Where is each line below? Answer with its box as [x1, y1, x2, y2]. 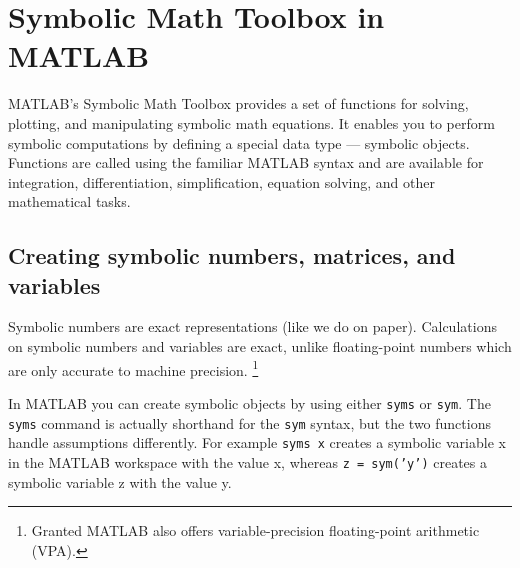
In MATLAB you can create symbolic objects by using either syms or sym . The [8, 392, 491, 413]
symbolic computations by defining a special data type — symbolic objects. [8, 132, 470, 153]
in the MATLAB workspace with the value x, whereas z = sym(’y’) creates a [8, 451, 487, 472]
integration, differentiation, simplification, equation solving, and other [8, 171, 435, 192]
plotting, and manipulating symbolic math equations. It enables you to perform [8, 112, 495, 133]
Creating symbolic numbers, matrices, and [8, 240, 456, 271]
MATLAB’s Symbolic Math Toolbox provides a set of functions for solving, [8, 93, 469, 114]
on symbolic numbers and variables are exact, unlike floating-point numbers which [8, 336, 512, 357]
